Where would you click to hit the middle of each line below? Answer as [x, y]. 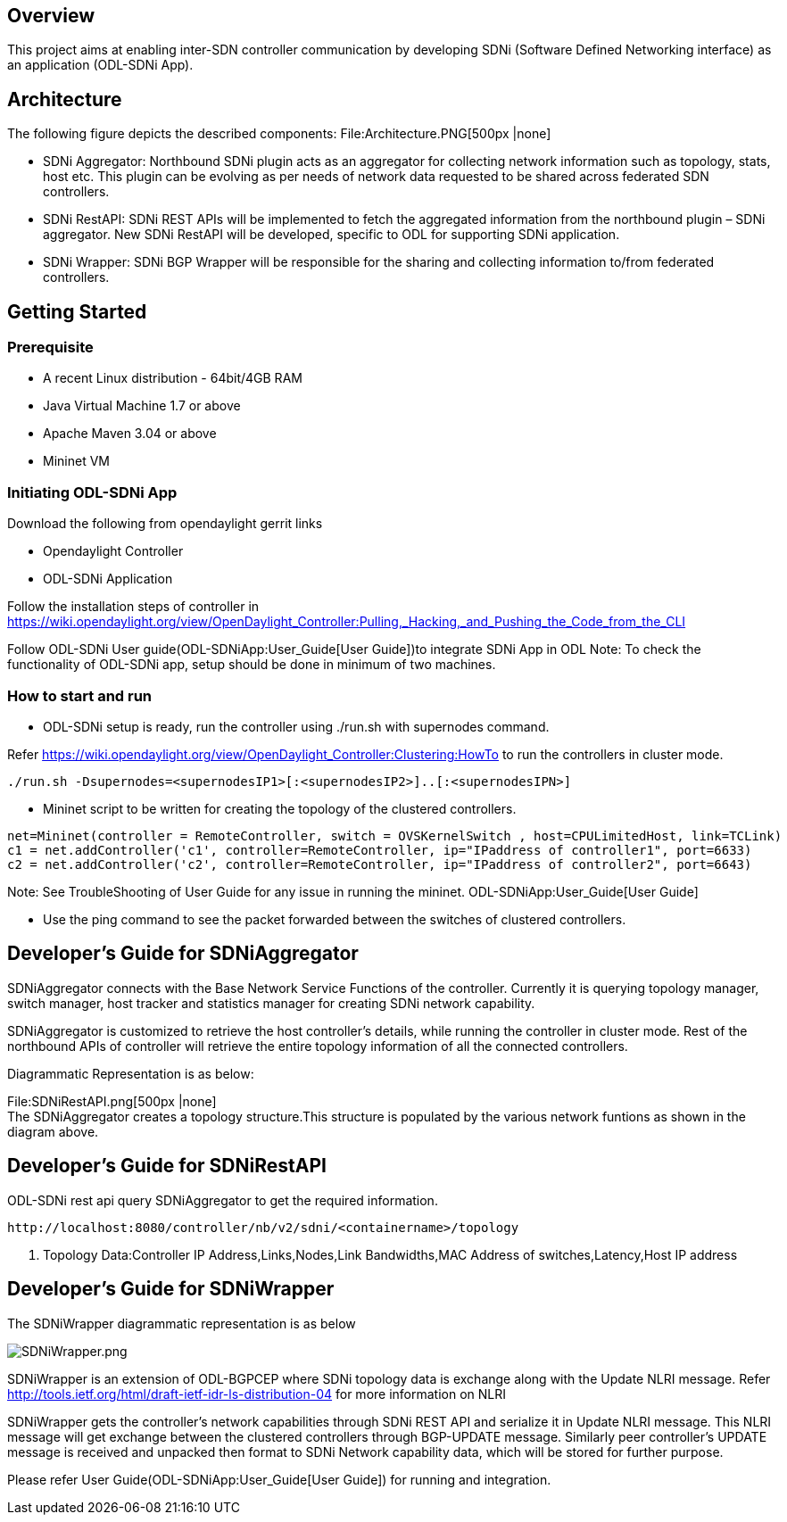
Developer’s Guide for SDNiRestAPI [167, 1166]
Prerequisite [50, 347]
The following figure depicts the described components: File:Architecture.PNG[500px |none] [279, 134]
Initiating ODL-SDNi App [92, 492]
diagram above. [53, 1131]
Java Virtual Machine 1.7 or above [142, 406]
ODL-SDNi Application [108, 579]
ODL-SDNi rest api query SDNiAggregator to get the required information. [223, 1200]
